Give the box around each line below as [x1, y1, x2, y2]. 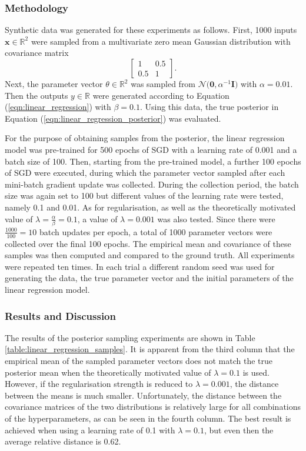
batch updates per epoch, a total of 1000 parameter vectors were [39, 225, 272, 238]
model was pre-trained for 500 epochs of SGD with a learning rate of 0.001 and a [5, 143, 297, 155]
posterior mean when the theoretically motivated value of [5, 366, 211, 378]
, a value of [77, 212, 118, 225]
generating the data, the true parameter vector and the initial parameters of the [5, 272, 294, 284]
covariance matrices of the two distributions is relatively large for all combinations [5, 400, 301, 413]
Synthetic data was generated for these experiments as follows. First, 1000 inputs [5, 24, 297, 36]
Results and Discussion [5, 308, 116, 323]
